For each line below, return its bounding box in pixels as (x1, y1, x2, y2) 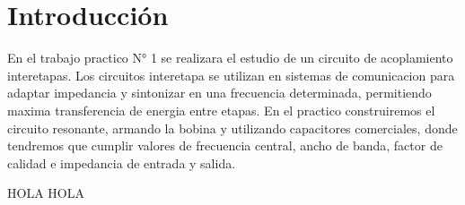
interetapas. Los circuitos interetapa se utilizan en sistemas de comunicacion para (7, 65, 455, 84)
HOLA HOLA (7, 184, 84, 202)
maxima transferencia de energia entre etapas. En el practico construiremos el (7, 100, 435, 119)
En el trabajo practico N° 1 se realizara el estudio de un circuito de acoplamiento (7, 48, 453, 67)
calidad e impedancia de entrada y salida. (7, 153, 236, 172)
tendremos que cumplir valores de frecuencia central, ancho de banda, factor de (7, 136, 443, 155)
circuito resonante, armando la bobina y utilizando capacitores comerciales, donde (7, 118, 458, 137)
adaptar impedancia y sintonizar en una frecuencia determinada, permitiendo (7, 83, 432, 102)
